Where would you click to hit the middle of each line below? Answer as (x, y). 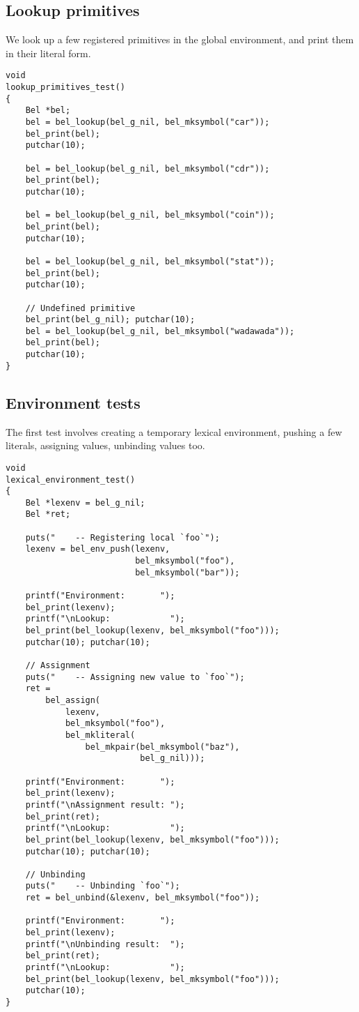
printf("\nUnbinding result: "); (105, 944)
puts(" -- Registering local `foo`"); (122, 537)
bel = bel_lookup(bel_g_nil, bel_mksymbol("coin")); (150, 215)
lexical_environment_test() (71, 479)
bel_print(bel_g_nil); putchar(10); (110, 320)
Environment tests (73, 402)
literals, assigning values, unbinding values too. (105, 445)
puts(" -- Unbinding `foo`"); (103, 886)
